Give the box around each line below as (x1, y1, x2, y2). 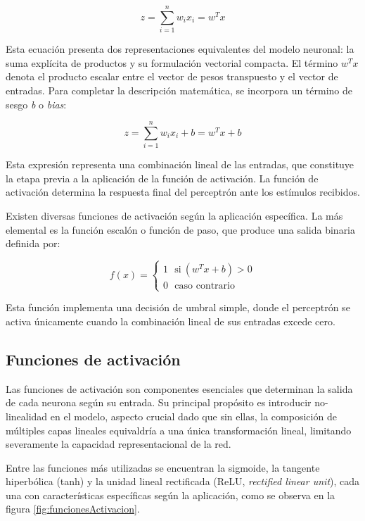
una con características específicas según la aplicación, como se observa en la (6, 487, 335, 502)
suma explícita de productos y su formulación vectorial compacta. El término (6, 55, 338, 70)
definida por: (6, 236, 60, 251)
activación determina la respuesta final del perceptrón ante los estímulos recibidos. (6, 184, 360, 199)
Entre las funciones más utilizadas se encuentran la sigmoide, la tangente (6, 460, 320, 475)
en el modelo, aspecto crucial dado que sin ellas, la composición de (50, 408, 337, 423)
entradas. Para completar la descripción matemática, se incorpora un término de (6, 82, 353, 97)
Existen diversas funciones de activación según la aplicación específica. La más (6, 208, 343, 222)
